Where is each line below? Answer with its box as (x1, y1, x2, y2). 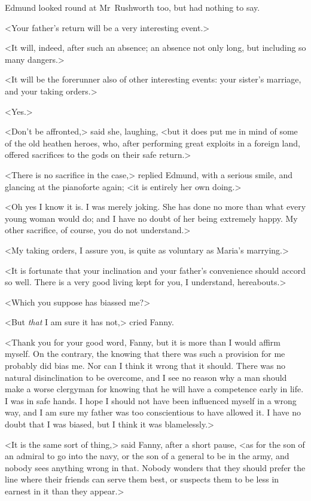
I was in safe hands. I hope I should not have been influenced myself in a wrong (5, 394, 297, 407)
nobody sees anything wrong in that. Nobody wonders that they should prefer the (5, 461, 306, 473)
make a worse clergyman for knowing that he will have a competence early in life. (5, 383, 304, 395)
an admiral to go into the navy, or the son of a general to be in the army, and (5, 450, 289, 462)
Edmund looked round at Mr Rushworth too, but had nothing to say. (5, 1, 260, 13)
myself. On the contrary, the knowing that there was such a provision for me (5, 347, 285, 360)
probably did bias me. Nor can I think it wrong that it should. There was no (5, 359, 286, 372)
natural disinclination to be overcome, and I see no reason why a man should (5, 371, 287, 383)
